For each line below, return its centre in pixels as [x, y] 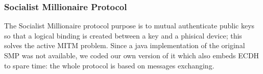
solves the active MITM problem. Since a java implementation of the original [125, 45]
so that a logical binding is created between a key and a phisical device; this [123, 35]
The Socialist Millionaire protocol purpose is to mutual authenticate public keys [129, 26]
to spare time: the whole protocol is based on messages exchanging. [109, 65]
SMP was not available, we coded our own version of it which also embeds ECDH [132, 55]
